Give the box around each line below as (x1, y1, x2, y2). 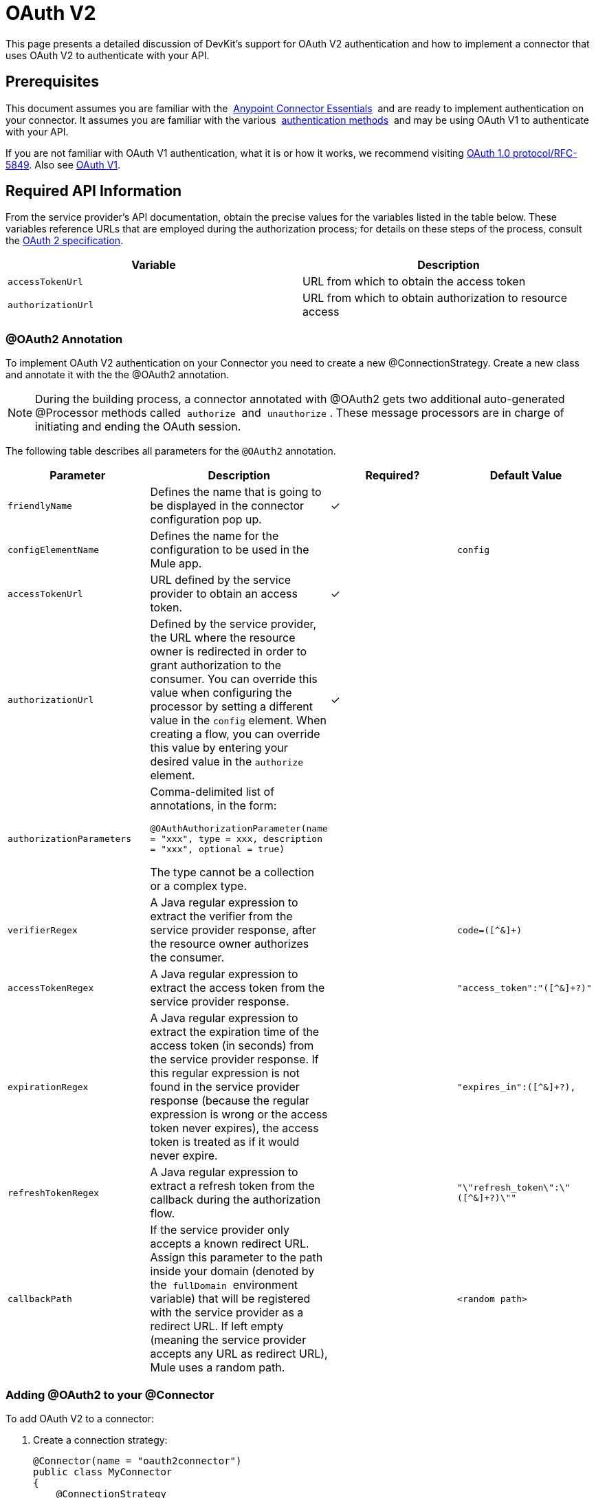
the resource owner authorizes (150, 937, 309, 951)
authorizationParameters (8, 834, 132, 845)
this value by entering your (150, 741, 288, 755)
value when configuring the (150, 686, 292, 700)
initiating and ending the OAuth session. (35, 420, 241, 434)
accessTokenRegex (8, 982, 94, 993)
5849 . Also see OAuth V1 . (5, 158, 121, 171)
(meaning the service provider (150, 1333, 307, 1347)
